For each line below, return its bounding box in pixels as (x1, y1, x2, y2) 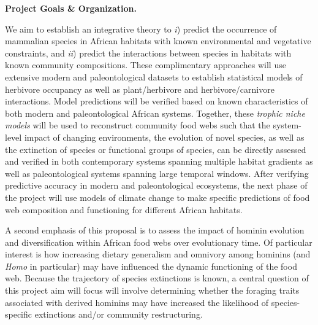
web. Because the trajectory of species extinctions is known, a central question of (5, 272, 309, 284)
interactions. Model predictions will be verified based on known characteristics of (5, 95, 308, 108)
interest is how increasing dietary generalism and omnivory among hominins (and (5, 248, 311, 260)
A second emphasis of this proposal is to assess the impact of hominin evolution (5, 224, 305, 237)
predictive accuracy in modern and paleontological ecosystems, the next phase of (5, 179, 308, 192)
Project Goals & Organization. (5, 2, 137, 14)
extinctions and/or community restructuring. (34, 308, 203, 321)
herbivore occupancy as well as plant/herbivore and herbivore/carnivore (5, 82, 274, 95)
